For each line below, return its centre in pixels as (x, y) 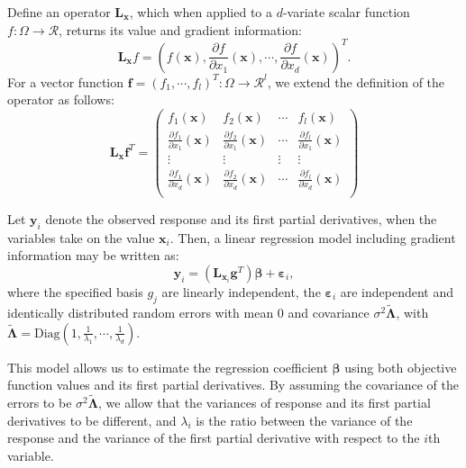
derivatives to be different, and (92, 420)
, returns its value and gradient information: (180, 29)
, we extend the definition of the (356, 81)
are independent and (397, 291)
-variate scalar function (346, 12)
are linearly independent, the (241, 291)
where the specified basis (75, 291)
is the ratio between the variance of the (304, 420)
